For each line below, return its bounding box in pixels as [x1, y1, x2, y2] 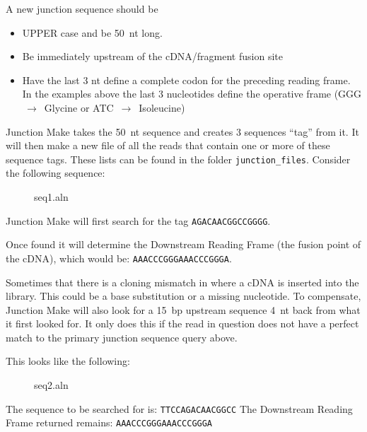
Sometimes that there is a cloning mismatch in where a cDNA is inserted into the [6, 274, 359, 289]
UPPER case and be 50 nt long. [22, 25, 163, 40]
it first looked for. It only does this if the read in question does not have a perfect [6, 316, 359, 331]
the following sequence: [6, 165, 105, 180]
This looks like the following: [6, 354, 130, 368]
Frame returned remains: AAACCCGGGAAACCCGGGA [6, 415, 213, 430]
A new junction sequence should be [6, 1, 158, 16]
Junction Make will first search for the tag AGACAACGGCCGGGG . [6, 213, 271, 228]
